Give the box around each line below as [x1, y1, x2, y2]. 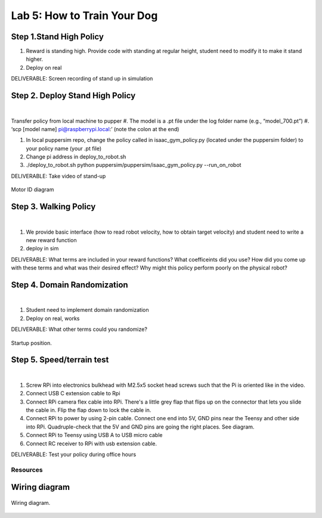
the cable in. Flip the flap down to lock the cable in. [26, 407, 151, 414]
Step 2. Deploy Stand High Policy [11, 91, 136, 101]
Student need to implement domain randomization [26, 306, 149, 314]
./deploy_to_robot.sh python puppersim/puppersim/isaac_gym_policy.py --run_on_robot [26, 162, 241, 169]
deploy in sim [26, 245, 59, 252]
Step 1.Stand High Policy [11, 32, 104, 42]
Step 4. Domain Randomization [11, 280, 128, 290]
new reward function [26, 236, 77, 244]
